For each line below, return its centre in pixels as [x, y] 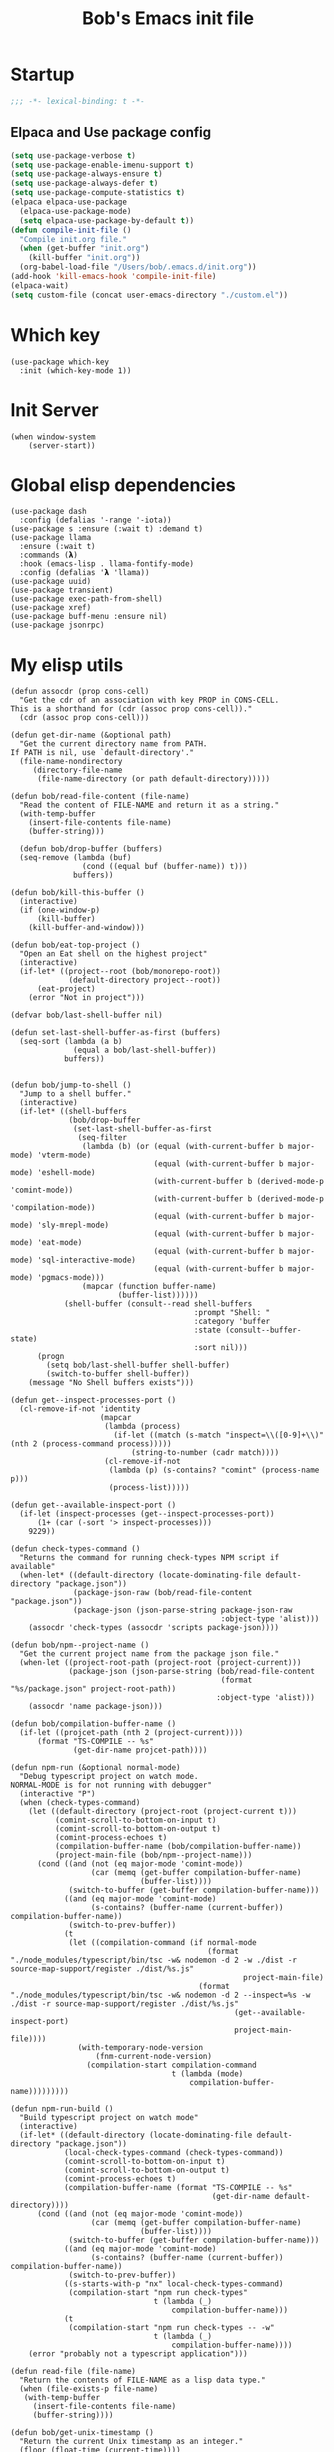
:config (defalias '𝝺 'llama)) [84, 573]
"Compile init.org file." [73, 239]
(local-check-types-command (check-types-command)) [173, 2153]
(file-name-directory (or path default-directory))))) [153, 779]
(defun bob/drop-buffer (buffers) [91, 849]
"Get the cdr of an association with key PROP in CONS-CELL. [149, 700]
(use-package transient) [62, 590]
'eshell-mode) [66, 1173]
